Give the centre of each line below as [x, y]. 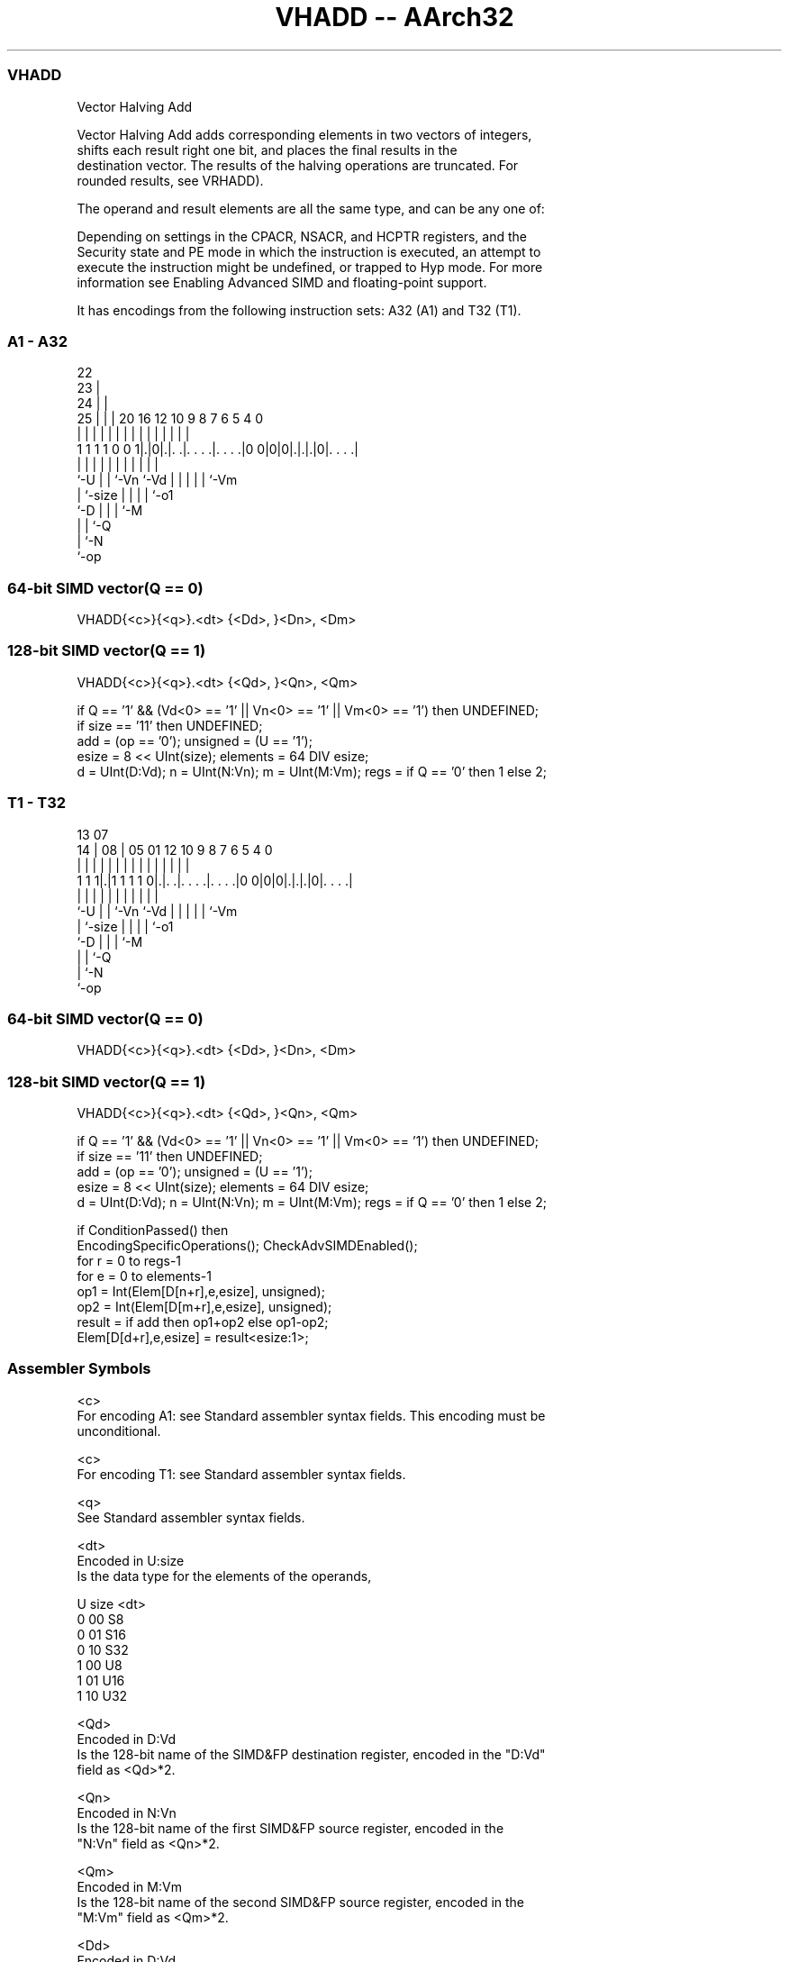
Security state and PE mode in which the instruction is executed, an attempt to [309, 251]
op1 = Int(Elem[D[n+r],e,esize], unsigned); [201, 1291]
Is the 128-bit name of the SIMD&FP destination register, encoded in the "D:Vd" [311, 1754]
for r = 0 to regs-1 [129, 1261]
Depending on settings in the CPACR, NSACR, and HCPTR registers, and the [302, 236]
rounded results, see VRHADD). [170, 180]
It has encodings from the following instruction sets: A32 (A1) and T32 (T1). [299, 310]
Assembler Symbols [79, 1369]
